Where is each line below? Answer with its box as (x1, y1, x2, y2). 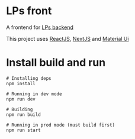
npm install (6, 80, 36, 86)
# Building (6, 106, 33, 112)
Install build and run (6, 56, 106, 69)
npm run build (6, 111, 41, 118)
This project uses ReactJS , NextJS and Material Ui (6, 35, 129, 42)
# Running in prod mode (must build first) (6, 122, 115, 128)
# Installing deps (6, 75, 52, 81)
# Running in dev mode (6, 90, 62, 97)
